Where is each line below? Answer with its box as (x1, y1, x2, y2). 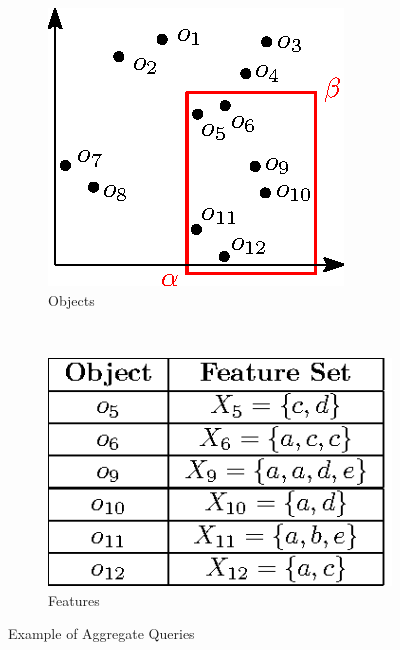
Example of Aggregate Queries (8, 623, 195, 644)
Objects (48, 289, 95, 310)
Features (48, 589, 100, 610)
